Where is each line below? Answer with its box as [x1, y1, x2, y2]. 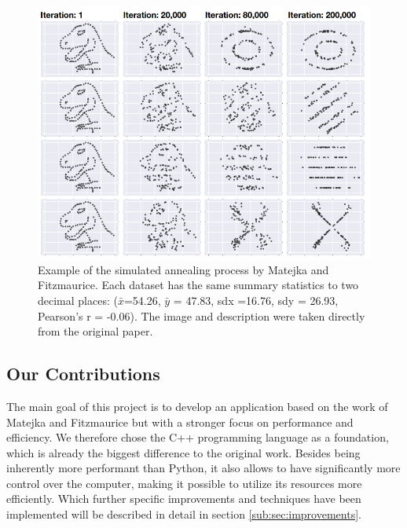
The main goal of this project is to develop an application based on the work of [6, 398, 388, 414]
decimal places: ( [38, 291, 118, 308]
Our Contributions [6, 361, 160, 386]
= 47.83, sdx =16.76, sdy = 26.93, [173, 291, 339, 308]
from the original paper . [38, 323, 153, 339]
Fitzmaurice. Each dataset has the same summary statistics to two [38, 277, 359, 293]
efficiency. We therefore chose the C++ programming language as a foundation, [6, 429, 389, 445]
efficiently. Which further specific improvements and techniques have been [6, 490, 361, 507]
